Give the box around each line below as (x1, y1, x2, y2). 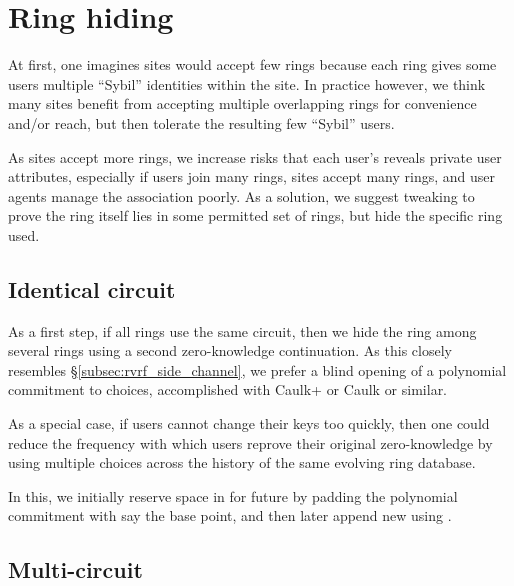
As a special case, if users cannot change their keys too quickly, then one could (8, 413, 490, 434)
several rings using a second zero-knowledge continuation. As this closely (8, 340, 452, 361)
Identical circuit (8, 273, 176, 304)
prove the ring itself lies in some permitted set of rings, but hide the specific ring (8, 205, 503, 226)
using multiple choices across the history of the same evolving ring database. (8, 452, 476, 473)
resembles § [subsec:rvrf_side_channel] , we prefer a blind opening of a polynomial (8, 359, 507, 380)
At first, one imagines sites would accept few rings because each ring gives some (8, 54, 497, 75)
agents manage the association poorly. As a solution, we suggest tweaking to (8, 185, 475, 206)
